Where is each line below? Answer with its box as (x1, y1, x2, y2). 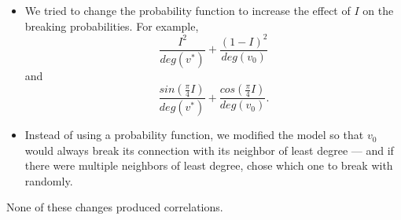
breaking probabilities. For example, (24, 17, 199, 34)
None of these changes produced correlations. (6, 199, 223, 215)
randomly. (24, 172, 73, 189)
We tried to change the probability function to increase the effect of (24, 2, 351, 18)
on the (362, 2, 394, 18)
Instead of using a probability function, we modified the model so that (24, 126, 364, 143)
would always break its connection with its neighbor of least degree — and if (24, 141, 394, 158)
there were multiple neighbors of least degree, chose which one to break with (24, 157, 393, 174)
